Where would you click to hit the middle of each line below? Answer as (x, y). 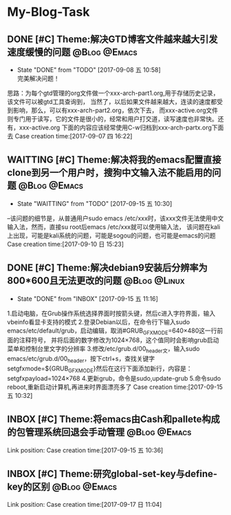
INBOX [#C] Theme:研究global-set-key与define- (112, 474)
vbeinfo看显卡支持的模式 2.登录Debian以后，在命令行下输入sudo (99, 322)
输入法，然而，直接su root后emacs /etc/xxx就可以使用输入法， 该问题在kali (114, 227)
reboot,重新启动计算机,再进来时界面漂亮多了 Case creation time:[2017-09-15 (115, 387)
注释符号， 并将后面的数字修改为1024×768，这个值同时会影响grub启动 (119, 340)
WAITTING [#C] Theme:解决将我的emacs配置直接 (114, 160)
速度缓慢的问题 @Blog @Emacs (72, 52)
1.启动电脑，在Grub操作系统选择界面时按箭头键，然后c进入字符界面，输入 (111, 313)
